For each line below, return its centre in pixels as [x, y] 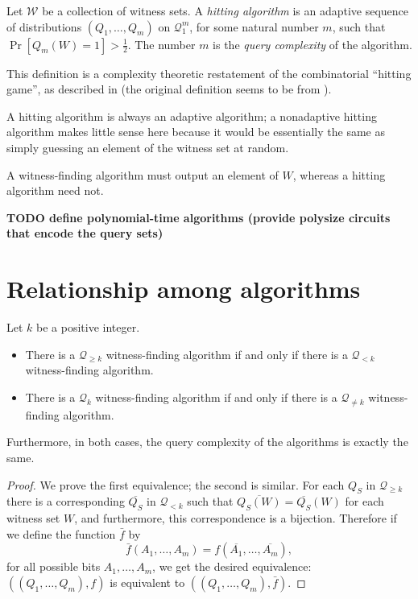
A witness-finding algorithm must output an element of [143, 174]
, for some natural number [254, 26]
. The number [161, 44]
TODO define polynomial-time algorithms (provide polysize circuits [199, 217]
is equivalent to [147, 582]
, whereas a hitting [339, 174]
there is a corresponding [66, 501]
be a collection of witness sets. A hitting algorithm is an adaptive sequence [226, 10]
